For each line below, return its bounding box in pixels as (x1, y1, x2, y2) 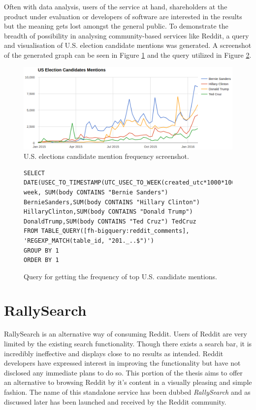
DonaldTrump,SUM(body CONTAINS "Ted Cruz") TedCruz (24, 218, 196, 225)
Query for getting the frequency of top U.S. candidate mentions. (24, 271, 218, 281)
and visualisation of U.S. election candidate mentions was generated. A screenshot (4, 40, 252, 50)
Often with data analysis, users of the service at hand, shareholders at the (4, 1, 227, 11)
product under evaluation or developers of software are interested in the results (4, 11, 242, 21)
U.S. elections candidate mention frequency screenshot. (24, 151, 189, 161)
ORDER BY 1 (24, 257, 59, 264)
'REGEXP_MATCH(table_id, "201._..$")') (24, 237, 154, 244)
